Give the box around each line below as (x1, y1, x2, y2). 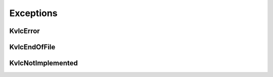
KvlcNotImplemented (9, 59, 78, 67)
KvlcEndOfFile (9, 43, 56, 51)
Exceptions (9, 8, 58, 19)
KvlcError (9, 27, 40, 35)
